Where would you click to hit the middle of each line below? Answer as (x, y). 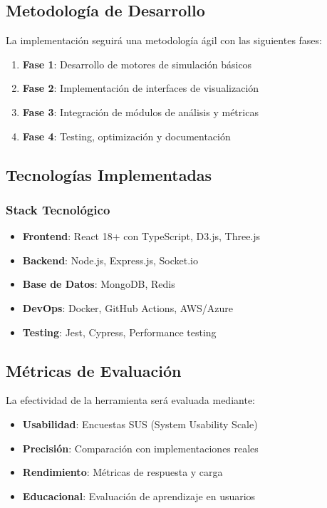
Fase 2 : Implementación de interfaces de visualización (141, 88)
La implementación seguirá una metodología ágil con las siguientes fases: (164, 40)
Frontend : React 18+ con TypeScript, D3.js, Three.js (141, 236)
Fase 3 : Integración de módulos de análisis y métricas (140, 112)
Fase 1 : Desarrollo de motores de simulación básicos (137, 64)
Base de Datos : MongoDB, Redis (99, 284)
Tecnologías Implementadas (109, 174)
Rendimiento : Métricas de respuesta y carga (123, 472)
